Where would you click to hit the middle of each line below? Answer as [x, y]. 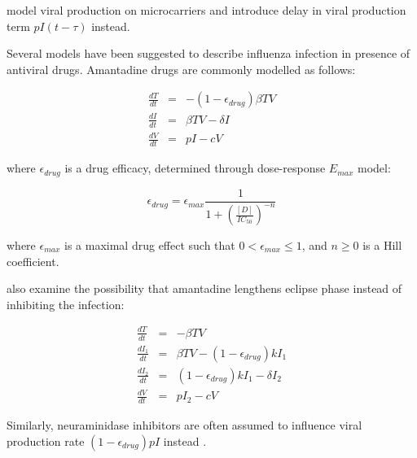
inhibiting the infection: [66, 304]
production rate [46, 441]
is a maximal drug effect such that [150, 245]
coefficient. [33, 261]
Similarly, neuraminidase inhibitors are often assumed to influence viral [184, 425]
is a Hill [382, 245]
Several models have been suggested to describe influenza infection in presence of [208, 53]
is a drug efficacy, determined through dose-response [195, 168]
